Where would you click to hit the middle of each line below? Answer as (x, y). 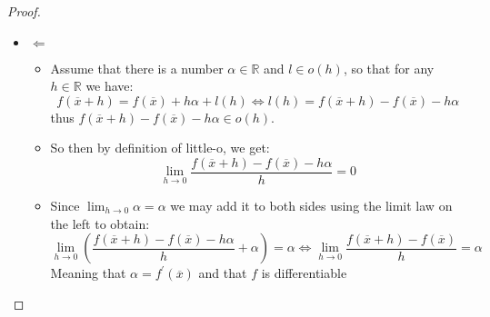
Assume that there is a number (137, 68)
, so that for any (389, 68)
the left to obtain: (100, 223)
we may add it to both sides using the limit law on (311, 206)
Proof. (24, 11)
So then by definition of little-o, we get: (160, 148)
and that (223, 273)
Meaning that (88, 273)
